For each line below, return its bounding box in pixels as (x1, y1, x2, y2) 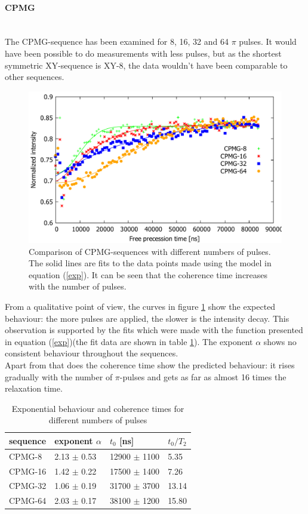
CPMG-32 (9, 479, 47, 492)
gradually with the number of (5, 370, 113, 383)
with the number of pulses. (29, 280, 127, 293)
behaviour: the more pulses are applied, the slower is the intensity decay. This (5, 312, 289, 324)
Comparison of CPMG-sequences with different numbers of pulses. (29, 245, 271, 257)
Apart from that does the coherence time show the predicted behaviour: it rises (5, 358, 295, 371)
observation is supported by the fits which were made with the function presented (5, 324, 303, 336)
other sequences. (5, 70, 64, 83)
